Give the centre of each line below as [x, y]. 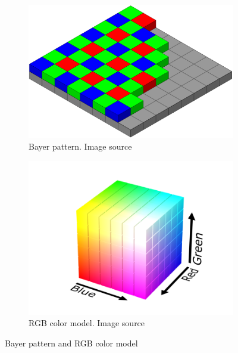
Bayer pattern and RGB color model [71, 343]
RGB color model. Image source [87, 323]
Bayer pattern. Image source [80, 146]
